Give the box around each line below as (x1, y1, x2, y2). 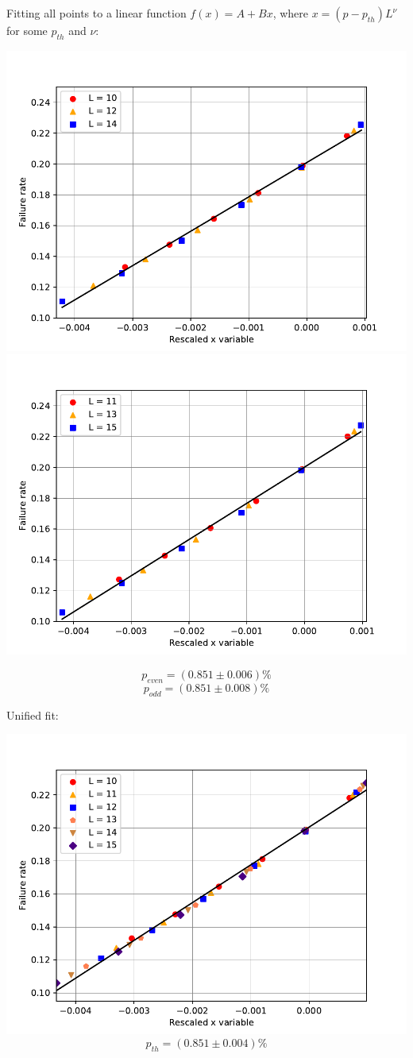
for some (6, 22, 48, 38)
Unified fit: (6, 706, 59, 723)
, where (272, 5, 309, 21)
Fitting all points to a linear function (6, 5, 187, 21)
